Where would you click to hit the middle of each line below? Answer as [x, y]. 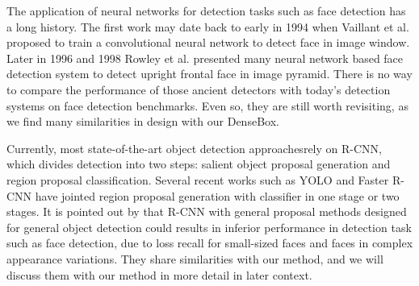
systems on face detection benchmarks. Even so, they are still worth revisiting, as [207, 105]
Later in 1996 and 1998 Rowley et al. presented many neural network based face [205, 58]
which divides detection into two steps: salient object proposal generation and [199, 164]
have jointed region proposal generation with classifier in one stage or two [217, 195]
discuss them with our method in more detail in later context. [159, 274]
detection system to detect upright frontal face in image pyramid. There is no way [209, 74]
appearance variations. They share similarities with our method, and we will [195, 258]
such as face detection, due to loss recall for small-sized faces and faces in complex [210, 243]
